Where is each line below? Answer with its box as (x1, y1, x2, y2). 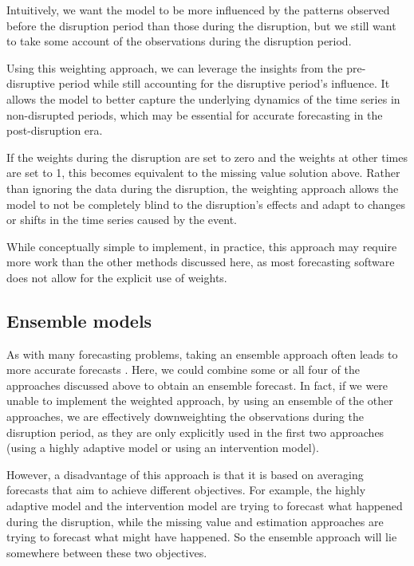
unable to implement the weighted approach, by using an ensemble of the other (6, 392, 393, 409)
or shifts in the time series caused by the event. (6, 211, 237, 228)
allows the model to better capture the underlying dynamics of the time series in (6, 90, 400, 107)
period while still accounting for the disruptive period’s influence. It (58, 75, 390, 92)
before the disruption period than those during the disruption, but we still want (6, 17, 396, 33)
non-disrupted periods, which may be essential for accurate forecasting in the (6, 106, 383, 123)
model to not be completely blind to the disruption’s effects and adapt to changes (6, 195, 406, 212)
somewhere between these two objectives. (6, 544, 207, 560)
